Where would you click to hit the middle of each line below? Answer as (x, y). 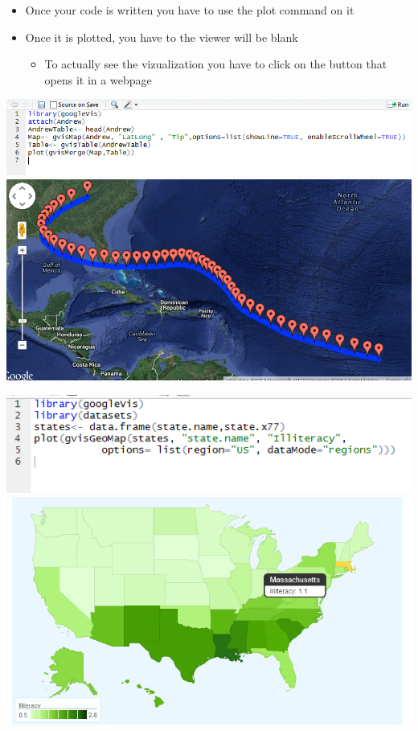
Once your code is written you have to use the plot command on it (190, 10)
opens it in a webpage (98, 79)
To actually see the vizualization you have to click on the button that (216, 64)
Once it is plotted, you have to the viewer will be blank (162, 37)
